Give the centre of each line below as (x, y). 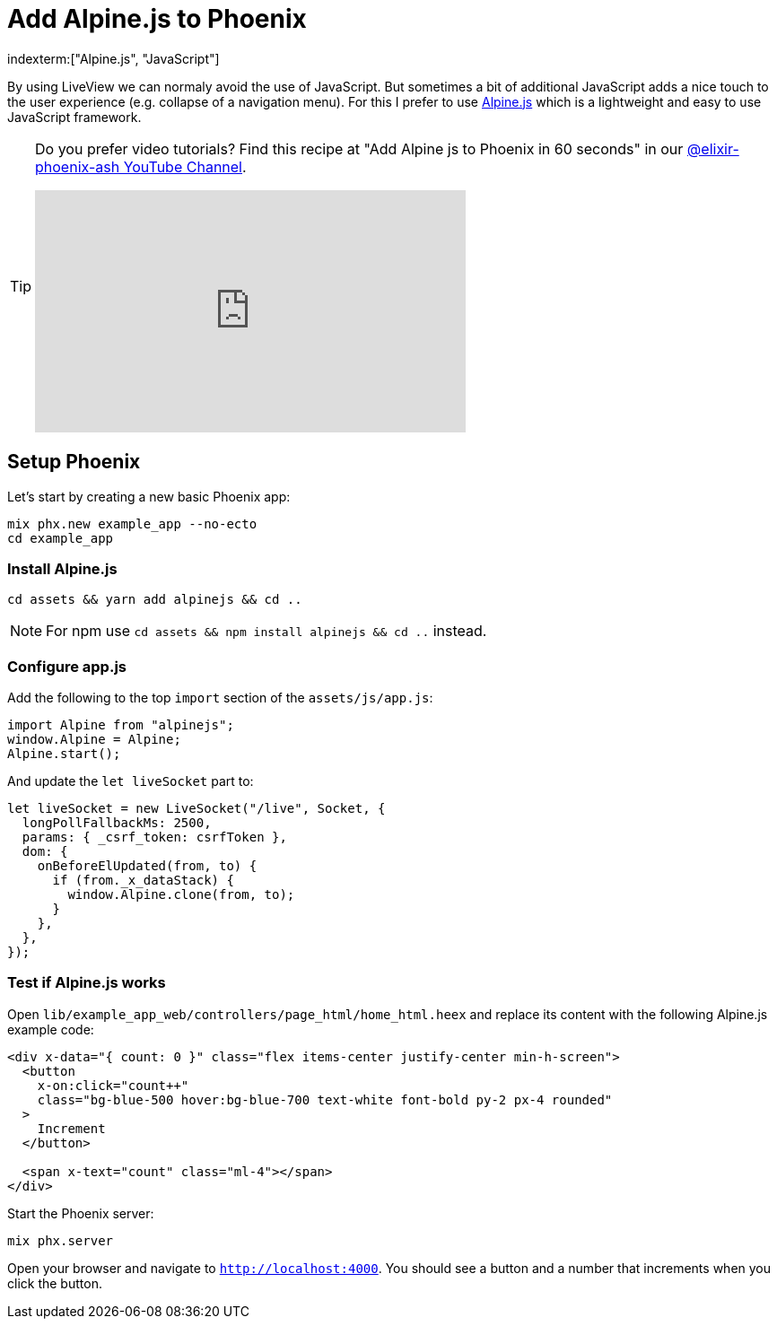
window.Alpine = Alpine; (94, 740)
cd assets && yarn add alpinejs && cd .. (155, 600)
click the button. (55, 1283)
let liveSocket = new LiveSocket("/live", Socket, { (196, 809)
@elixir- (713, 148)
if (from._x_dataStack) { (143, 881)
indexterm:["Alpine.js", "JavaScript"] (113, 58)
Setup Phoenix (74, 462)
